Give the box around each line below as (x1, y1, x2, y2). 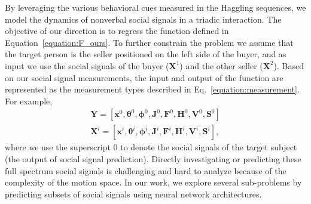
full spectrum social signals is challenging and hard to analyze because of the (5, 164, 286, 177)
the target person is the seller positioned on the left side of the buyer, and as (5, 48, 286, 60)
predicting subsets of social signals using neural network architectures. (5, 187, 262, 200)
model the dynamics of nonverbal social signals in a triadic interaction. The (5, 13, 282, 25)
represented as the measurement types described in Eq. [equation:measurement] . (5, 83, 300, 95)
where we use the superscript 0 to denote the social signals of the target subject (5, 141, 297, 153)
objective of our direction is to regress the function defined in (5, 24, 229, 37)
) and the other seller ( (179, 59, 263, 72)
